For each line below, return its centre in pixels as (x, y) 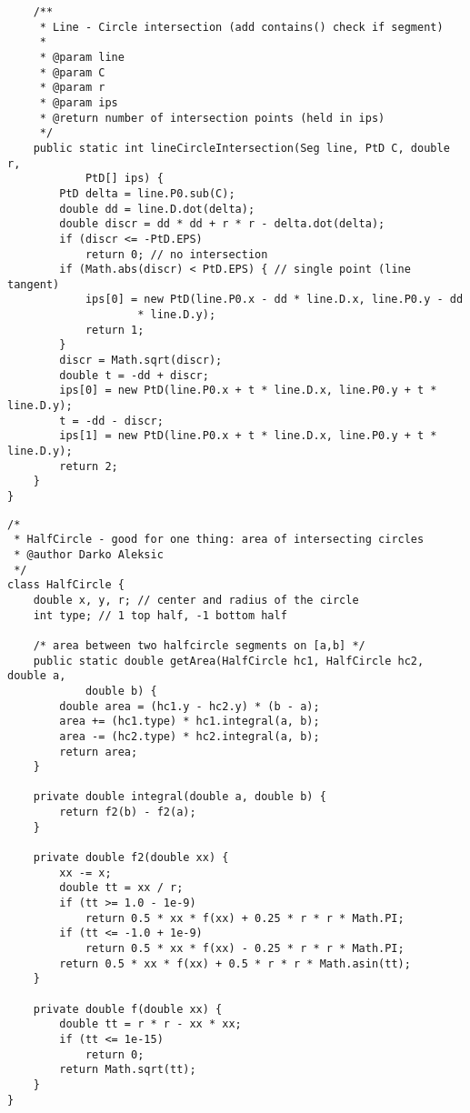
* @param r (72, 88)
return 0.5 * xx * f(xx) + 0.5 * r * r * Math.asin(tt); (235, 963)
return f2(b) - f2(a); (128, 812)
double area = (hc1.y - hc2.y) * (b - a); (190, 706)
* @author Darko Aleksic (89, 554)
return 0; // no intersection (176, 254)
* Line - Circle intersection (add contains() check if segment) (241, 27)
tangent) (34, 284)
